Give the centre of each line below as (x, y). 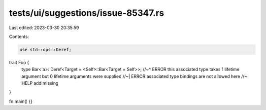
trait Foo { (19, 62)
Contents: (19, 37)
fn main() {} (21, 101)
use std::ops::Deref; (46, 50)
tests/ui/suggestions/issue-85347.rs (87, 13)
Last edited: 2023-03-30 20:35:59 (44, 28)
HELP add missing (40, 83)
